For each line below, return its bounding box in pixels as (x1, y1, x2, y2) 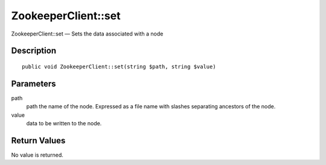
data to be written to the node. (26, 120, 102, 127)
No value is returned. (11, 151, 63, 158)
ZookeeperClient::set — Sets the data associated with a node (11, 30, 164, 37)
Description (11, 46, 57, 56)
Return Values (11, 135, 66, 146)
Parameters (11, 78, 56, 89)
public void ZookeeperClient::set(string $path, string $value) (22, 63, 217, 70)
